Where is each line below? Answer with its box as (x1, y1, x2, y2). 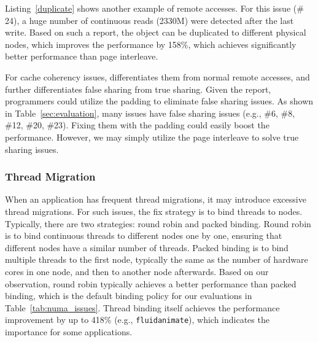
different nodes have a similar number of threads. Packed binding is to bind (5, 241, 289, 254)
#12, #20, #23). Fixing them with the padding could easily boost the (5, 119, 270, 131)
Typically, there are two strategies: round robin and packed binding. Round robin (5, 217, 311, 230)
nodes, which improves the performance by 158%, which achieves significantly (5, 37, 297, 50)
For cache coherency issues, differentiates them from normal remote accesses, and (5, 70, 310, 83)
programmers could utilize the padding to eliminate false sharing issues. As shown (5, 95, 314, 107)
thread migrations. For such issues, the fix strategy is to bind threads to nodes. (5, 204, 303, 217)
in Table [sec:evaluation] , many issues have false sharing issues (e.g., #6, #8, (5, 106, 295, 119)
